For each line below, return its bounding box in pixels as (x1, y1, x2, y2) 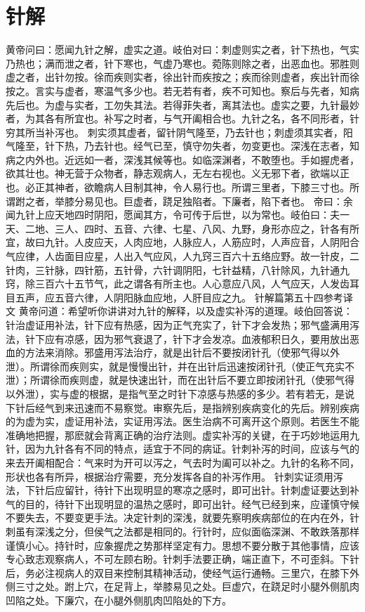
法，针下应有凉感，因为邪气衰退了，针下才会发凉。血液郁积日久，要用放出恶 (6, 331, 359, 346)
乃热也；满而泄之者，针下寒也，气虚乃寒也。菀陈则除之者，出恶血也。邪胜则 (6, 56, 359, 70)
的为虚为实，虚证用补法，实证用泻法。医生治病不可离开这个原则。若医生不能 (6, 414, 359, 429)
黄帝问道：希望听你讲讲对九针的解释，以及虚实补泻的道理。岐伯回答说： (18, 304, 353, 318)
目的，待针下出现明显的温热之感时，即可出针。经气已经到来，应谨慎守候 (25, 496, 359, 511)
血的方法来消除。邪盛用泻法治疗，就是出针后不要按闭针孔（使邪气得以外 (6, 345, 340, 360)
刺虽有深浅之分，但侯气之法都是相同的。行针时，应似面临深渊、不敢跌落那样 (6, 523, 359, 538)
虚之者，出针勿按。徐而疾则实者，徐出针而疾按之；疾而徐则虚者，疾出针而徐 (6, 70, 359, 84)
